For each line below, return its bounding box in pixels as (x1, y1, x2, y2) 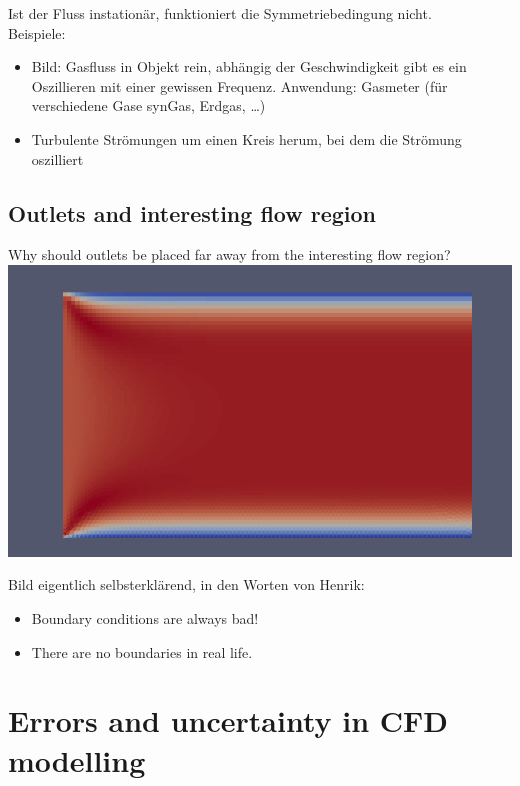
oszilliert (31, 148, 84, 169)
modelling (8, 739, 146, 780)
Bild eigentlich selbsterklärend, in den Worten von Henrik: (8, 574, 365, 595)
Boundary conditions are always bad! (31, 608, 259, 629)
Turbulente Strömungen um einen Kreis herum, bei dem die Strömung (31, 128, 462, 149)
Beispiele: (8, 22, 66, 43)
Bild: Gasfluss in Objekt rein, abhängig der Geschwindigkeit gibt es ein (31, 56, 467, 77)
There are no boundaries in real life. (31, 641, 253, 662)
